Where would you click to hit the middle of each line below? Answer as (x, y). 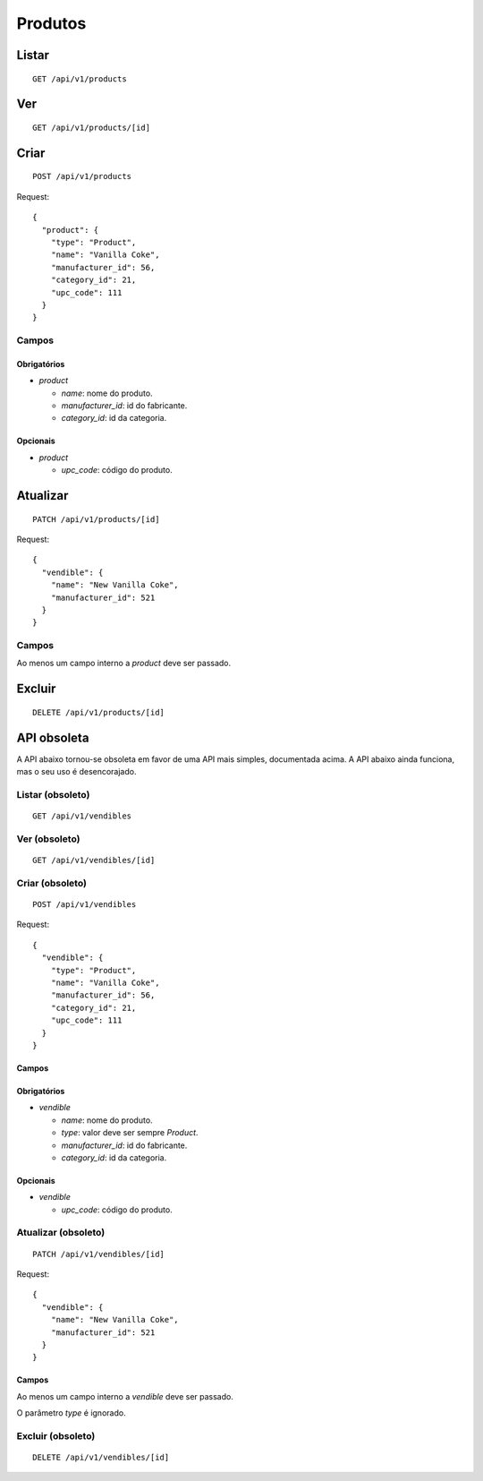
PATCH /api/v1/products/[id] (96, 519)
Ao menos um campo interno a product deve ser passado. (124, 663)
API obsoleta (53, 737)
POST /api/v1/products (82, 176)
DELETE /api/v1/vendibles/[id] (101, 1458)
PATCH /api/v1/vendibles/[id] (99, 1254)
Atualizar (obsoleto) (61, 1233)
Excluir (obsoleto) (56, 1435)
